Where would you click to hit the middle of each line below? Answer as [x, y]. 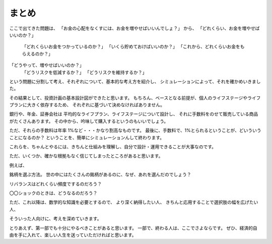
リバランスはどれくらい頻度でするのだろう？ [55, 184]
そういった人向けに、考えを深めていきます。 [55, 219]
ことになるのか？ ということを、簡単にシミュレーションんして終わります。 [87, 137]
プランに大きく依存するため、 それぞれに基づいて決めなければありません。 [87, 105]
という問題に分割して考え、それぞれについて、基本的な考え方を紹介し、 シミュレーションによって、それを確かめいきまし [135, 81]
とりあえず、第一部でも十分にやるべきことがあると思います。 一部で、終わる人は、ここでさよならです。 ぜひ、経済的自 [133, 228]
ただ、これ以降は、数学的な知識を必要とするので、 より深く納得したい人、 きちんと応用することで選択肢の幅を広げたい [134, 202]
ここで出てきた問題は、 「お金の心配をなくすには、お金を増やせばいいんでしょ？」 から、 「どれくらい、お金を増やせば [134, 28]
